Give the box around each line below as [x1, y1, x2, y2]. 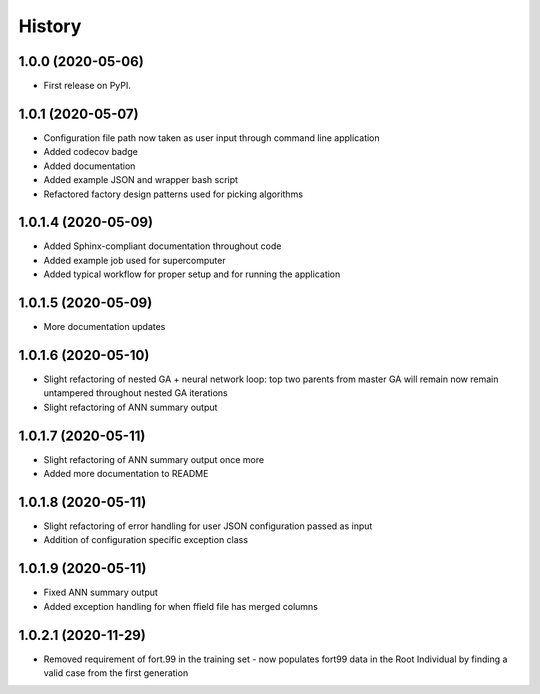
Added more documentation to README [43, 468, 209, 480]
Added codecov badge [43, 146, 139, 158]
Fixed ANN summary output [43, 586, 159, 599]
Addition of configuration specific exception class [43, 534, 249, 546]
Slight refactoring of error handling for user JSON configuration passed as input [43, 520, 373, 532]
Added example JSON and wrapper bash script [43, 174, 239, 186]
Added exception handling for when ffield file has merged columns [43, 600, 319, 612]
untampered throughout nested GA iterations [43, 387, 229, 399]
